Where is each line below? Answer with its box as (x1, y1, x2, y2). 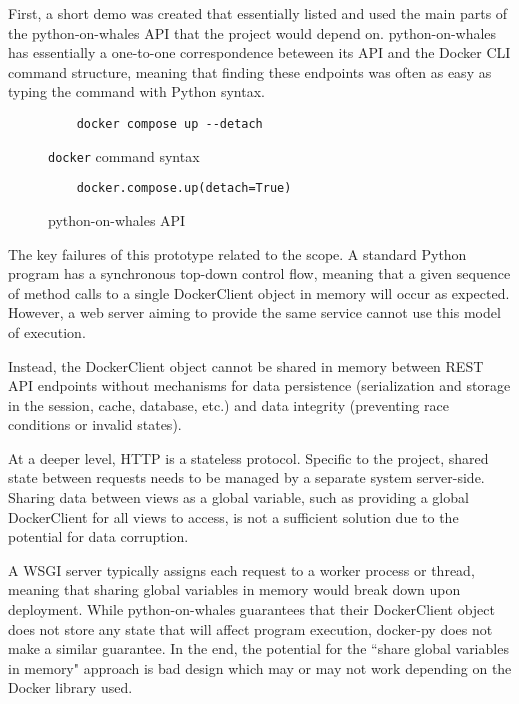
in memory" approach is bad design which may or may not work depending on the (8, 657, 512, 678)
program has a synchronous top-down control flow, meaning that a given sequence (8, 263, 511, 284)
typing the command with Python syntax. (8, 81, 265, 102)
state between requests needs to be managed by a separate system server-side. (8, 467, 485, 488)
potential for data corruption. (8, 526, 189, 547)
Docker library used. (8, 677, 133, 698)
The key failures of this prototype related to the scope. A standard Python (8, 243, 467, 264)
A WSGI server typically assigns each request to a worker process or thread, (8, 559, 475, 580)
